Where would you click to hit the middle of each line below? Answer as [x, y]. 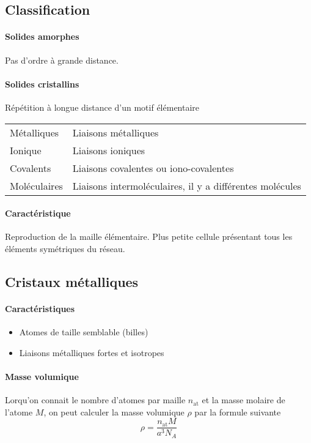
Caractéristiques [40, 308]
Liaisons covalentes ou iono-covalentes [153, 168]
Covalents [31, 168]
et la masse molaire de [243, 400]
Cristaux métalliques [72, 281]
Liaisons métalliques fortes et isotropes [92, 352]
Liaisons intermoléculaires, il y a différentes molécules [187, 185]
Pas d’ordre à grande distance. [62, 60]
